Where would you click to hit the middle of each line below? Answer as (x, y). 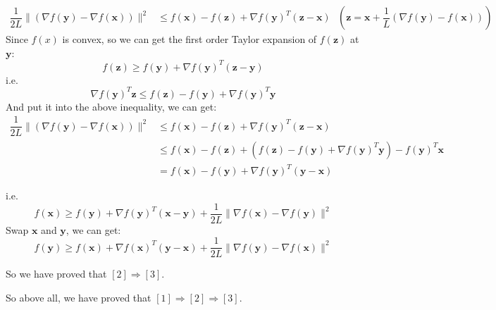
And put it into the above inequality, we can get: (111, 106)
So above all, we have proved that (79, 297)
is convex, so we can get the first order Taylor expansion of (190, 39)
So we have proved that (56, 274)
